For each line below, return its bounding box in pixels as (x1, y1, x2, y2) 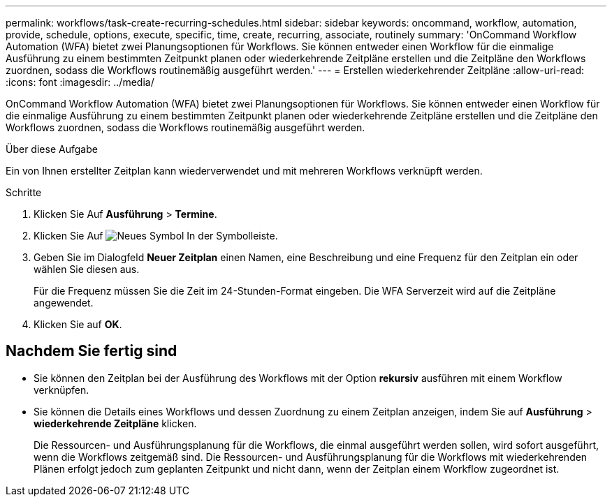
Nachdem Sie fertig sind (6, 342, 177, 360)
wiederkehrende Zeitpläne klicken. (34, 417, 197, 429)
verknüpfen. (34, 383, 89, 396)
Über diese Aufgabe (6, 143, 98, 155)
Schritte (6, 186, 42, 198)
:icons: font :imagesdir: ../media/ (6, 76, 154, 88)
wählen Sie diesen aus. (34, 263, 140, 275)
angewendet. (34, 297, 94, 309)
